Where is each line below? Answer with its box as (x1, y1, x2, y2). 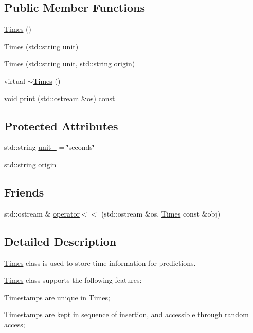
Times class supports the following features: (4, 275, 142, 285)
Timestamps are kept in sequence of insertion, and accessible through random (4, 309, 249, 320)
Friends (4, 184, 44, 200)
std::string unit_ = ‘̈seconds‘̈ (4, 142, 95, 152)
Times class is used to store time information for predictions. (4, 257, 196, 268)
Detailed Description (4, 233, 117, 249)
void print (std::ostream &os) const (4, 92, 115, 103)
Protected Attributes (4, 117, 118, 133)
